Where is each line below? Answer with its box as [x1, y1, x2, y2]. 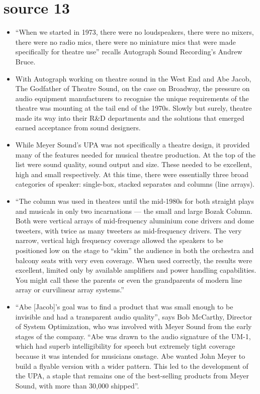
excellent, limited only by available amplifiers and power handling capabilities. [15, 265, 256, 275]
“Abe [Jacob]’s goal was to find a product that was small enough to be [15, 301, 233, 311]
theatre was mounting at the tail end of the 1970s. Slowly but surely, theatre [15, 103, 252, 113]
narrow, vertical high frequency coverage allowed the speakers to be [15, 235, 223, 246]
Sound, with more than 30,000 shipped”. [15, 380, 139, 390]
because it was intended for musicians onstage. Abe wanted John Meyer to [15, 350, 245, 361]
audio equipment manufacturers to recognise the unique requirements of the [15, 93, 249, 103]
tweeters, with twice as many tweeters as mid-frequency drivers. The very [15, 225, 242, 235]
